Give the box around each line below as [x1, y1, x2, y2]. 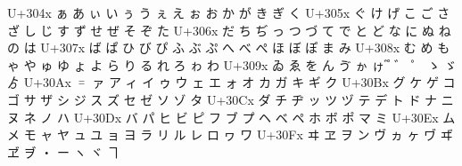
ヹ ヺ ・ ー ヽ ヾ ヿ [7, 142, 120, 161]
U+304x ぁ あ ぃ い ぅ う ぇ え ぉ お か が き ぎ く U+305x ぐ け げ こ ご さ [7, 4, 450, 21]
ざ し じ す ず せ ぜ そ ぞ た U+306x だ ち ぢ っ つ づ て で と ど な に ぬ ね [7, 20, 451, 39]
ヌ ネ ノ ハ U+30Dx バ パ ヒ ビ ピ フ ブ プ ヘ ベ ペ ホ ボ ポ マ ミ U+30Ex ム [7, 107, 456, 126]
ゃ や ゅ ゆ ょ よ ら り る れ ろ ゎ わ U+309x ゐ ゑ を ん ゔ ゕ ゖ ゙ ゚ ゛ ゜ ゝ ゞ [7, 55, 457, 74]
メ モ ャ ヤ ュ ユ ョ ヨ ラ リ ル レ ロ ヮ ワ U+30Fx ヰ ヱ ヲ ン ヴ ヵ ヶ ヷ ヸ [7, 125, 453, 144]
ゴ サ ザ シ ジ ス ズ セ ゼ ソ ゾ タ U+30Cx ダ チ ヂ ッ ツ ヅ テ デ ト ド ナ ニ [7, 90, 454, 108]
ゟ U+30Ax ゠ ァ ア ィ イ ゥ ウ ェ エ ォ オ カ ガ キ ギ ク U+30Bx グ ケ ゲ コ [7, 73, 456, 91]
